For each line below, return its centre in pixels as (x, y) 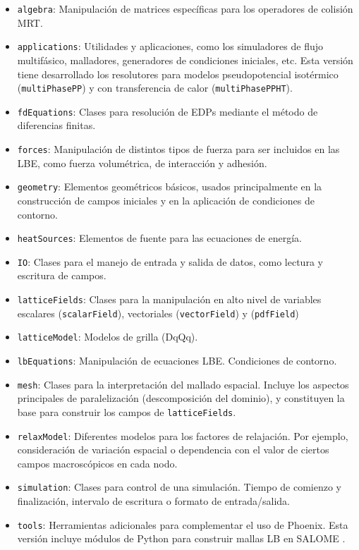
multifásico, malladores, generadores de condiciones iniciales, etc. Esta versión (185, 60)
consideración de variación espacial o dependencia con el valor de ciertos (173, 450)
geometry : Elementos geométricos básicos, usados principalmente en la (170, 187)
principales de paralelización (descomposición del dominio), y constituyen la (181, 398)
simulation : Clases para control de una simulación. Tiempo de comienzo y (179, 487)
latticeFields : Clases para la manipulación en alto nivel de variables (169, 299)
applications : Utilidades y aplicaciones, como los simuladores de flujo (170, 46)
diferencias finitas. (56, 125)
